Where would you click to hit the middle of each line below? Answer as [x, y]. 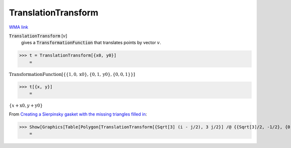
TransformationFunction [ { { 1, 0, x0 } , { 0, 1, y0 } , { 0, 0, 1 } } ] [72, 74]
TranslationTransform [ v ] [38, 36]
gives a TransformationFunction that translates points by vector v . [91, 43]
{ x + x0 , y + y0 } [26, 106]
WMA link [19, 27]
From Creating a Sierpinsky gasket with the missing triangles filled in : [78, 114]
